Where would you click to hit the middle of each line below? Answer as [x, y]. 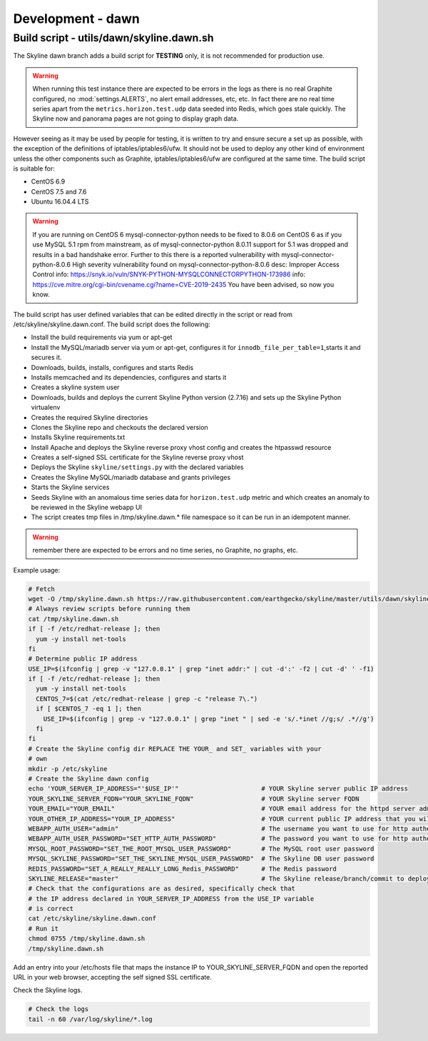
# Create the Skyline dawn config [88, 779]
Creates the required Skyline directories [90, 417]
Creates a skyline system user [75, 387]
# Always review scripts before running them [109, 609]
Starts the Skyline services [70, 487]
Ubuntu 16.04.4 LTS [60, 202]
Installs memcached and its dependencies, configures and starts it [129, 377]
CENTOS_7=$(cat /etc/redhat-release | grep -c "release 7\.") [147, 699]
